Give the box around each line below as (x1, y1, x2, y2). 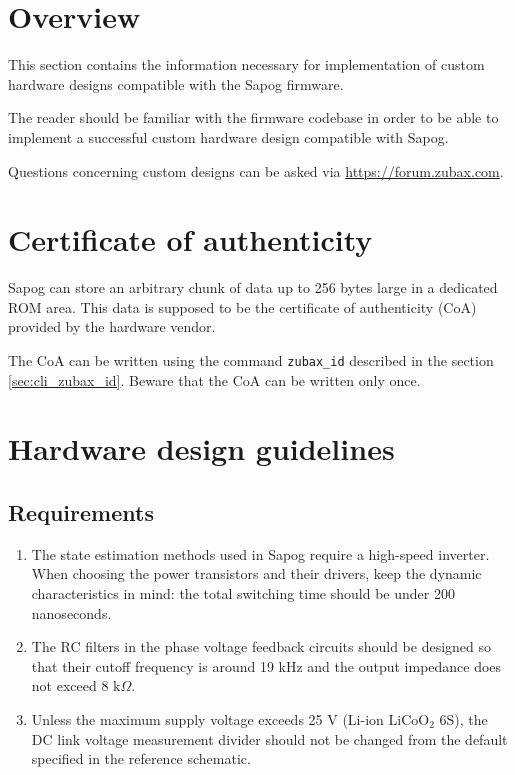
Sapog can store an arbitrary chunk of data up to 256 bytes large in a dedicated (8, 277, 498, 298)
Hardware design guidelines (8, 428, 395, 469)
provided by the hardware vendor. (8, 316, 216, 337)
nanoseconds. (31, 602, 112, 623)
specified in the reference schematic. (31, 748, 251, 769)
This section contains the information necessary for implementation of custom (8, 54, 485, 75)
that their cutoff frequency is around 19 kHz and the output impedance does (31, 655, 502, 676)
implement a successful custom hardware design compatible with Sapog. (8, 126, 449, 147)
